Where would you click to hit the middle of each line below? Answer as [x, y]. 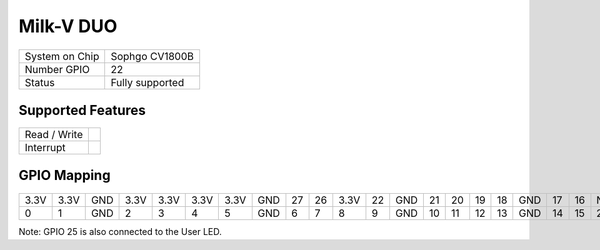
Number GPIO [57, 69]
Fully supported [147, 82]
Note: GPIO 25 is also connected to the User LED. [120, 231]
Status [39, 82]
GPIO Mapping [64, 175]
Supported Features [82, 110]
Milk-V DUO [68, 26]
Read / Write [54, 135]
